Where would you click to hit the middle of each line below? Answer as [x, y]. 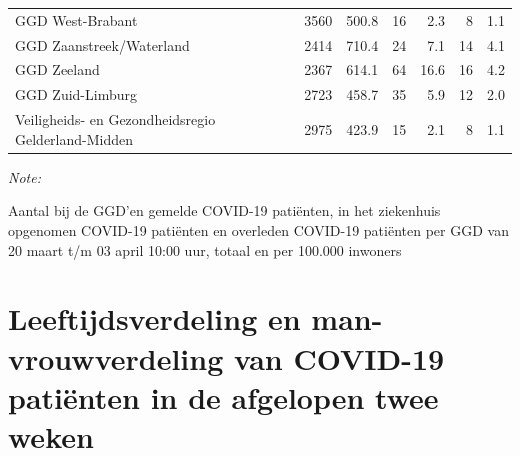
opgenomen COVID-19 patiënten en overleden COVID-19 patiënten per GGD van [258, 230]
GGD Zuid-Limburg [76, 94]
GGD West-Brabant [76, 19]
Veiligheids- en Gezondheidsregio [115, 119]
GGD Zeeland [57, 69]
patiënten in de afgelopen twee [223, 396]
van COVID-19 [339, 357]
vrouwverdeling [116, 357]
